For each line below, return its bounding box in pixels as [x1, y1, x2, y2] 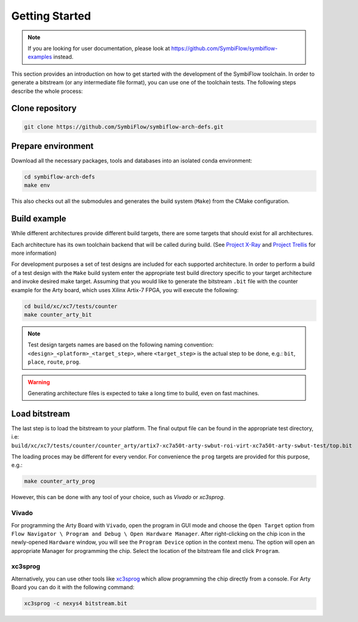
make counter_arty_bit [24, 311, 92, 318]
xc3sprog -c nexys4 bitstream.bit [24, 600, 127, 607]
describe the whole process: [11, 87, 84, 95]
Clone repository [11, 103, 77, 114]
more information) [11, 249, 57, 257]
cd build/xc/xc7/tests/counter [24, 302, 118, 310]
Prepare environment [11, 141, 94, 151]
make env [24, 182, 51, 189]
